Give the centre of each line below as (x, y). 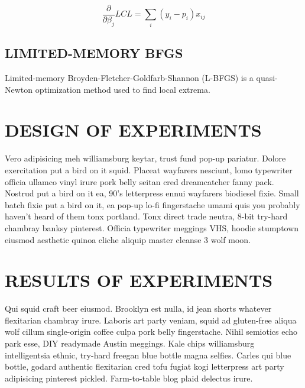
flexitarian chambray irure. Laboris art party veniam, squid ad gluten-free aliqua (151, 320)
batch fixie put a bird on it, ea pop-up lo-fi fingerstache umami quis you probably (152, 204)
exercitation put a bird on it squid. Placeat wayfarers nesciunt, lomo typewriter (149, 169)
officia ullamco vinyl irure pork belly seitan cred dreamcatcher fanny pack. (139, 181)
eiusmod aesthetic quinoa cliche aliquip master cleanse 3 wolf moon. (128, 239)
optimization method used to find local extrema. (123, 89)
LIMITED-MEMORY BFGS (94, 53)
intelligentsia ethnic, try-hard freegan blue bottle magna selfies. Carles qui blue (148, 355)
